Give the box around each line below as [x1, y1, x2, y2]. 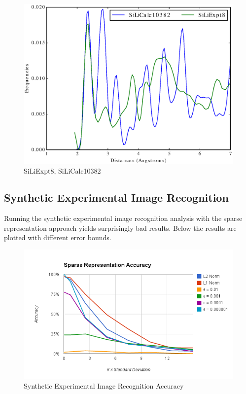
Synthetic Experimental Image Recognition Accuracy [24, 380, 184, 391]
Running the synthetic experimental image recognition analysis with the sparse [4, 213, 243, 223]
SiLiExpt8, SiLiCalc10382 [24, 166, 101, 176]
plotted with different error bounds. [4, 232, 111, 243]
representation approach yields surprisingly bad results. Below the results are [4, 222, 237, 233]
